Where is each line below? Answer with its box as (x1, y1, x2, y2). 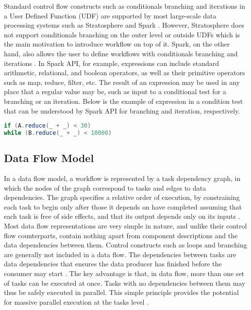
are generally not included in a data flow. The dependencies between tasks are (4, 249, 236, 259)
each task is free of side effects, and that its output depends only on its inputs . (4, 211, 240, 221)
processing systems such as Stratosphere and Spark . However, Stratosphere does (4, 20, 244, 30)
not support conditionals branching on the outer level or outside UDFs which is (4, 29, 240, 39)
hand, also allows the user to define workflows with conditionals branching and (4, 48, 238, 58)
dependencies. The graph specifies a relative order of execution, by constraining (4, 192, 240, 202)
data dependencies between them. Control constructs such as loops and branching (4, 240, 247, 250)
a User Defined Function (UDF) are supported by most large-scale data (4, 10, 217, 20)
